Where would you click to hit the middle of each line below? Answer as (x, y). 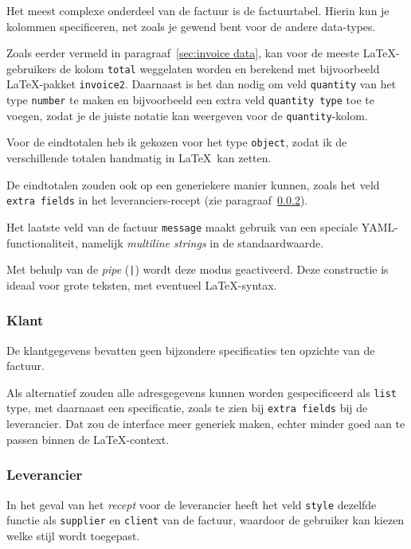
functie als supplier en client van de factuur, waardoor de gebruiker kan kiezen (205, 520)
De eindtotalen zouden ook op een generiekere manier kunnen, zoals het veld (193, 184)
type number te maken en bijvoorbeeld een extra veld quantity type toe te (190, 100)
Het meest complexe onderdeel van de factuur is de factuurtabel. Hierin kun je (198, 10)
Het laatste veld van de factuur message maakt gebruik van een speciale (182, 226)
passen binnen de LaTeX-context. (88, 439)
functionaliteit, (42, 242)
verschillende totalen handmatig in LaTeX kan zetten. (139, 158)
